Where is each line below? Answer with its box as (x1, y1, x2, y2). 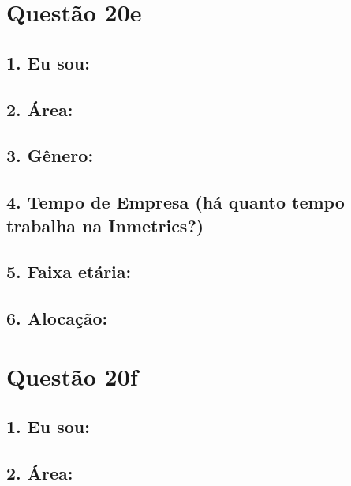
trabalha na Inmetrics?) (6, 213, 204, 237)
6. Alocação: (6, 306, 108, 330)
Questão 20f (6, 360, 138, 392)
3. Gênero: (6, 143, 94, 168)
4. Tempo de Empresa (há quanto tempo (6, 190, 345, 214)
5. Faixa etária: (6, 259, 132, 284)
